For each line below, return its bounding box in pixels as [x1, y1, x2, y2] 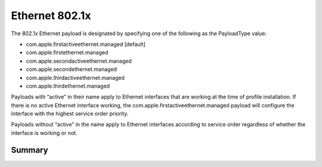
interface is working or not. [11, 129, 78, 137]
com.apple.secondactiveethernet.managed [26, 57, 132, 64]
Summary [11, 145, 48, 155]
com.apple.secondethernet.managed [26, 66, 117, 73]
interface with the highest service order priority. [11, 110, 129, 117]
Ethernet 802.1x [11, 9, 91, 22]
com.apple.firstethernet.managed [26, 49, 109, 56]
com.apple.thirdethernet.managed [26, 82, 110, 89]
